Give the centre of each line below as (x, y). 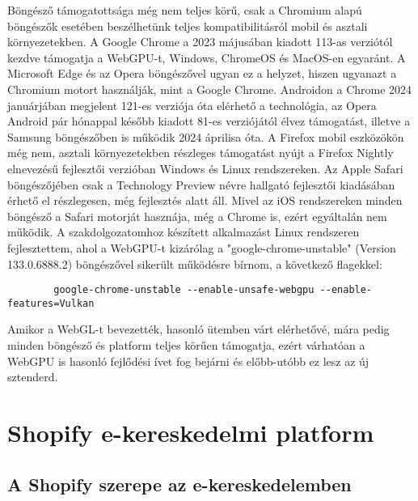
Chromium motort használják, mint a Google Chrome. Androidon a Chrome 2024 (210, 89)
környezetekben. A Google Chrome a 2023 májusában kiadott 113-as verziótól (200, 42)
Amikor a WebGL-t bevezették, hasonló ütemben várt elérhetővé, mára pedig (198, 329)
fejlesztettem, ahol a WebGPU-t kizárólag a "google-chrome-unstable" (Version (202, 247)
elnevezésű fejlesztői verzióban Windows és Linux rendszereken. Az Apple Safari (205, 168)
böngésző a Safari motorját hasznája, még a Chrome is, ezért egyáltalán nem (197, 216)
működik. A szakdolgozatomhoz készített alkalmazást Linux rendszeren (184, 232)
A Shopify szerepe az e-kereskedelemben (179, 484)
